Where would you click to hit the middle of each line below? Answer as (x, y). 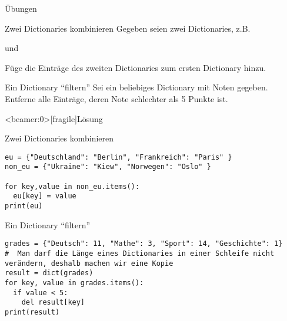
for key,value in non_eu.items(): (72, 186)
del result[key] (53, 303)
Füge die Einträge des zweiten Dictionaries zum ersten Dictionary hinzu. (136, 67)
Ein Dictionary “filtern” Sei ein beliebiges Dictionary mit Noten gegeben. (136, 87)
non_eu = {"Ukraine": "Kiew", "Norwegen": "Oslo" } (108, 167)
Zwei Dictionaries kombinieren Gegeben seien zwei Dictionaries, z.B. (128, 28)
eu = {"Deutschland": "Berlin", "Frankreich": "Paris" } (119, 157)
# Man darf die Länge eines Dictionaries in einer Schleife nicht (140, 253)
